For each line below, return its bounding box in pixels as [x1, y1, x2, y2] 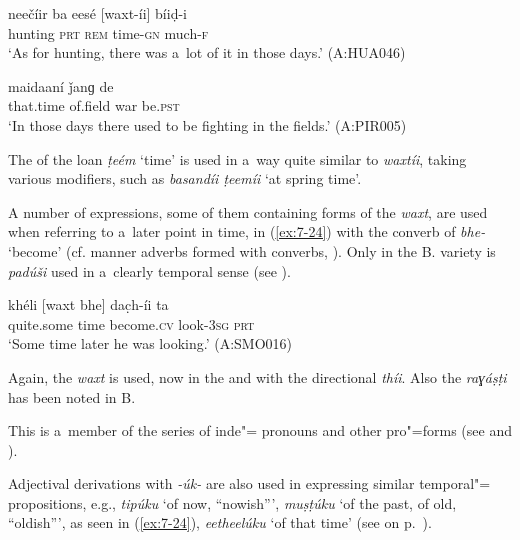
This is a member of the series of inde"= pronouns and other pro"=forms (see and [8, 420, 512, 441]
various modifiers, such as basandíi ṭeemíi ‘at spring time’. [8, 168, 362, 189]
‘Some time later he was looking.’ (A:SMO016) [8, 333, 293, 354]
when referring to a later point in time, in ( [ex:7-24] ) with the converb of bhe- [8, 221, 486, 242]
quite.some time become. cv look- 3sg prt [8, 313, 255, 334]
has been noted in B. [8, 386, 136, 407]
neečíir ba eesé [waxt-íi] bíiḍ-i [8, 3, 187, 23]
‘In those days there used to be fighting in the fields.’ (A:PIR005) [8, 114, 407, 135]
